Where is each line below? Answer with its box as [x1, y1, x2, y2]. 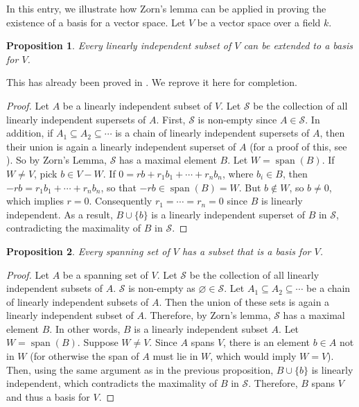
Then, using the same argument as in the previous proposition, [6, 362, 274, 376]
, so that [100, 180, 137, 194]
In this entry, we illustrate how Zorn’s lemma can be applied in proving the [6, 1, 326, 15]
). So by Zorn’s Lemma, [6, 153, 107, 167]
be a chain [306, 281, 351, 295]
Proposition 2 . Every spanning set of [6, 243, 170, 258]
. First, [156, 112, 186, 126]
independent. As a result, [6, 207, 113, 221]
